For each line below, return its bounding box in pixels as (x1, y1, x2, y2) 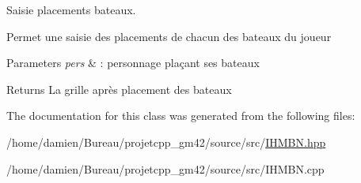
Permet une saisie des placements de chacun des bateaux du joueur (6, 28, 332, 44)
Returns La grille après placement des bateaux (6, 80, 232, 97)
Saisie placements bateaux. (6, 2, 136, 17)
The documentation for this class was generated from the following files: (6, 107, 355, 124)
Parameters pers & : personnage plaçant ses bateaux (6, 54, 260, 71)
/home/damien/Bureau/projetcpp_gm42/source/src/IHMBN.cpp (6, 160, 325, 177)
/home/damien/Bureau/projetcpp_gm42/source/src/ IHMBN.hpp (6, 133, 326, 150)
